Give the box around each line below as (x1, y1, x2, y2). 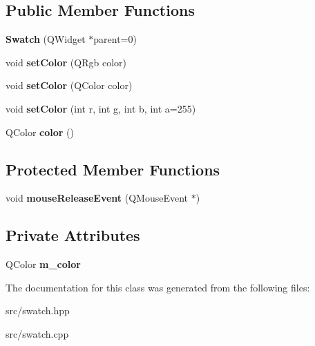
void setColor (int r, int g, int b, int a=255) (6, 101, 196, 115)
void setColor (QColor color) (6, 78, 133, 93)
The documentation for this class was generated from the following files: (6, 280, 310, 294)
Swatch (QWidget (6, 32, 86, 46)
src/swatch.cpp (6, 326, 69, 340)
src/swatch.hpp (6, 303, 70, 318)
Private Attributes (6, 224, 140, 246)
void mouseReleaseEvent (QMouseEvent (6, 191, 189, 205)
